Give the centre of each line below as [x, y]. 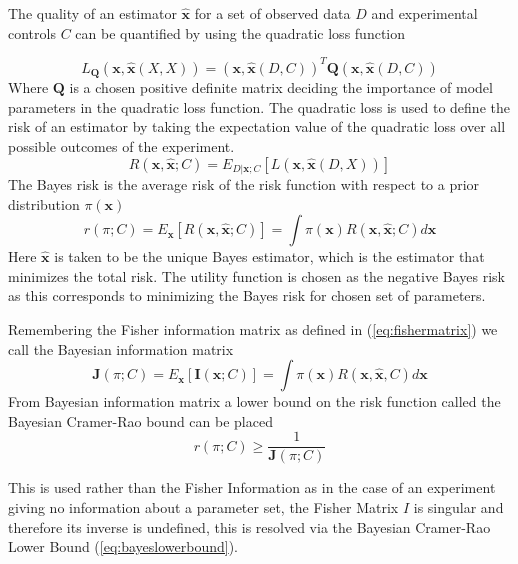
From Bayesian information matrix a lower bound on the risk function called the [254, 401]
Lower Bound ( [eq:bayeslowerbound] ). [123, 546]
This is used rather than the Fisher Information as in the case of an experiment [252, 487]
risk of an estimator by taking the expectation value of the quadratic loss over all [257, 126]
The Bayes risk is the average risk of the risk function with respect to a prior [244, 183]
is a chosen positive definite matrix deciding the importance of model [281, 87]
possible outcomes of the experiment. [121, 145]
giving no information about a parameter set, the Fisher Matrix [203, 506]
